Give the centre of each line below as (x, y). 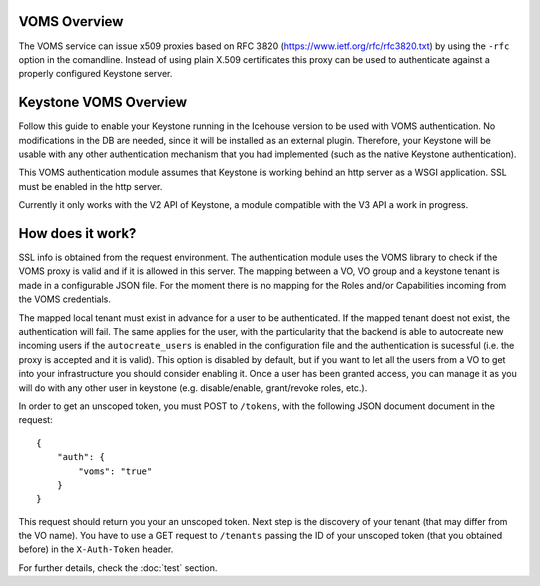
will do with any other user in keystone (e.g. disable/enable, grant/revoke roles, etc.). (193, 387)
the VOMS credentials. (65, 299)
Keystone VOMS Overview (103, 102)
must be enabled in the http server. (90, 186)
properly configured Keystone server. (95, 74)
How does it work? (77, 233)
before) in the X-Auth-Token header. (96, 549)
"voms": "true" (115, 471)
